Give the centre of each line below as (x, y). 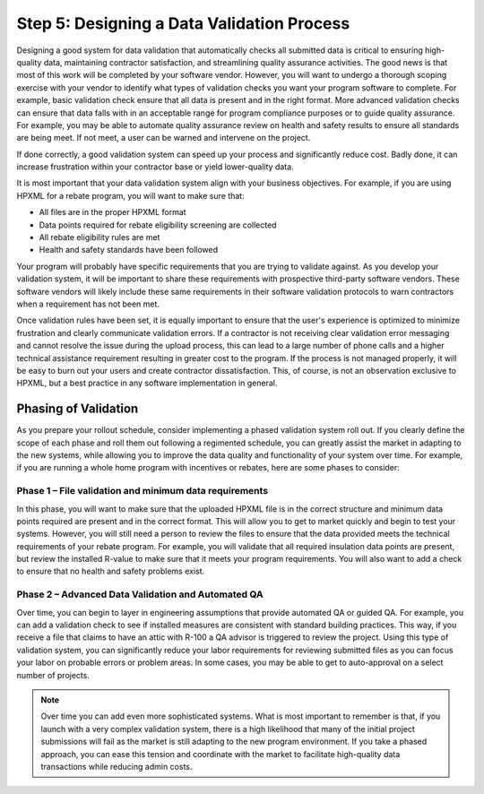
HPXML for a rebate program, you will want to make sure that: (131, 195)
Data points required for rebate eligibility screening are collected (158, 225)
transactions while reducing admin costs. (117, 766)
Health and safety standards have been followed (129, 250)
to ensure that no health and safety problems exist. (111, 571)
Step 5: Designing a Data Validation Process (183, 23)
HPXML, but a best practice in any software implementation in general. (147, 383)
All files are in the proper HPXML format (113, 212)
